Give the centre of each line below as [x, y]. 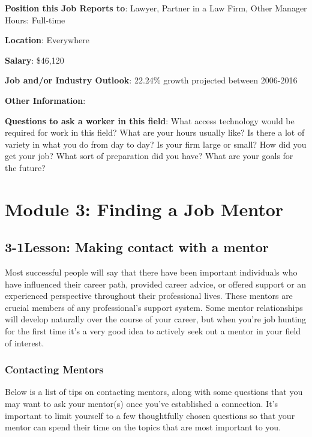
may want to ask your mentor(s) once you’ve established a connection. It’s [142, 404]
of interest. [25, 342]
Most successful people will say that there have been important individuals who [151, 272]
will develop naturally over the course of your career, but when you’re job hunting [156, 319]
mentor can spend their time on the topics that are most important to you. [143, 427]
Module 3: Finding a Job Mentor [144, 209]
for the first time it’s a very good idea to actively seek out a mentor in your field [153, 331]
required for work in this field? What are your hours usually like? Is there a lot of [155, 132]
